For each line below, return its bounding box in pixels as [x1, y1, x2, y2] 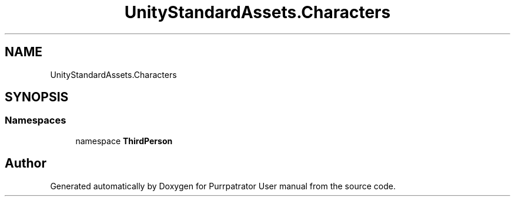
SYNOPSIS [5, 90, 69, 105]
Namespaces [5, 114, 66, 127]
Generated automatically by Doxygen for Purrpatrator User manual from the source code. [50, 180, 396, 191]
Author [5, 156, 46, 171]
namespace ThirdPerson [75, 135, 173, 146]
